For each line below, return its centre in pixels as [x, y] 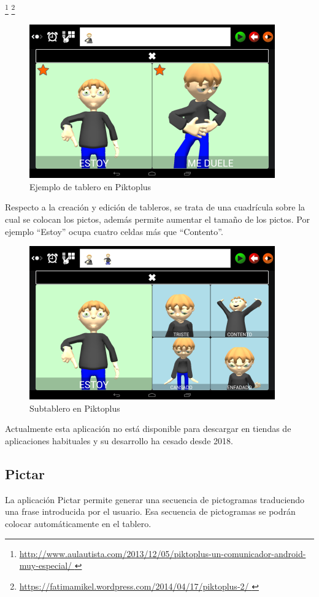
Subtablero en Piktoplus [75, 408]
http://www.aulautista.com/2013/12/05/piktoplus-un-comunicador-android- [163, 553]
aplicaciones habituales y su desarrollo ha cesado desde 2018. [119, 441]
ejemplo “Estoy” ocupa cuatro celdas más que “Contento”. [114, 231]
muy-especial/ [46, 565]
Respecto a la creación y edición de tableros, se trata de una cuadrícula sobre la [155, 207]
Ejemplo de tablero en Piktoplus [90, 186]
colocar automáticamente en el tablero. [78, 523]
